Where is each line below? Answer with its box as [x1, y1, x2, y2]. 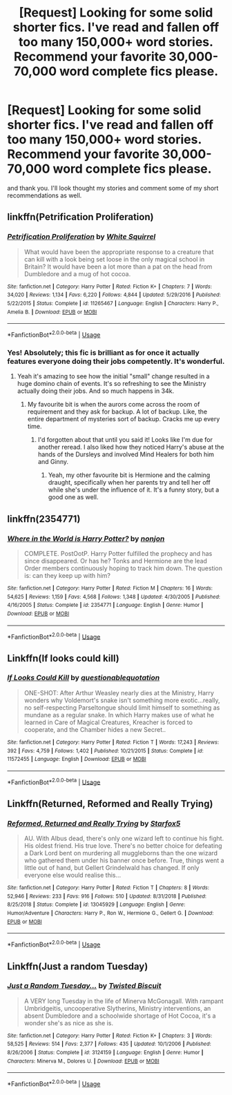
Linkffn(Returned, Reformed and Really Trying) [7, 797, 213, 809]
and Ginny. [37, 458, 69, 466]
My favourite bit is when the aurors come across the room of [27, 400, 200, 409]
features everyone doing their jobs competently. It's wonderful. [7, 356, 225, 366]
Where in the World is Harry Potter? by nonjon [7, 534, 165, 543]
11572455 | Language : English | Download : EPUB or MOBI [7, 756, 146, 763]
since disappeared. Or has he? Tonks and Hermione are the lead [23, 556, 207, 565]
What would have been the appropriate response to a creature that [23, 247, 214, 256]
